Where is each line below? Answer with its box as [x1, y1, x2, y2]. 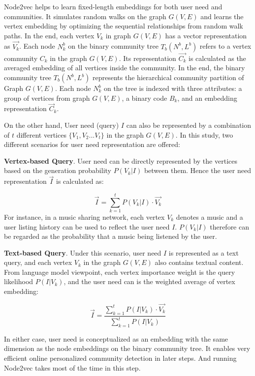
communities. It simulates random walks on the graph [4, 11, 166, 21]
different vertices [16, 129, 66, 140]
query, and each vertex [4, 257, 72, 267]
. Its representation [119, 53, 176, 63]
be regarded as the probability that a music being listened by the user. [4, 231, 217, 241]
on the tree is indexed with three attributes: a [103, 83, 242, 93]
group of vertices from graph [4, 92, 90, 103]
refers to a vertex [199, 41, 252, 51]
